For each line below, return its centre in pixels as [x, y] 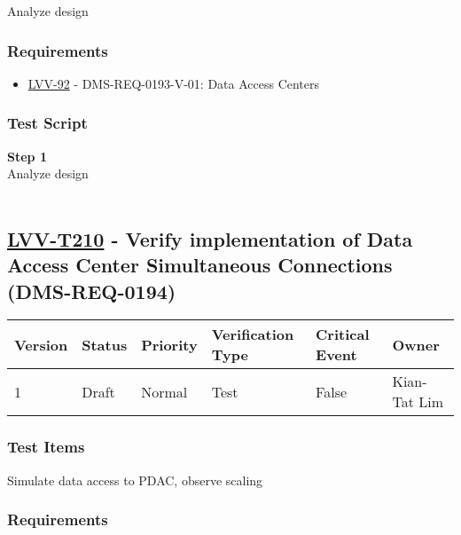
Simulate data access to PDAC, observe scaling [135, 480]
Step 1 [27, 156]
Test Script [47, 123]
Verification [253, 334]
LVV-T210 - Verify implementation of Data [210, 238]
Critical [343, 334]
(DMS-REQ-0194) [92, 291]
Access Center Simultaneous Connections [200, 265]
